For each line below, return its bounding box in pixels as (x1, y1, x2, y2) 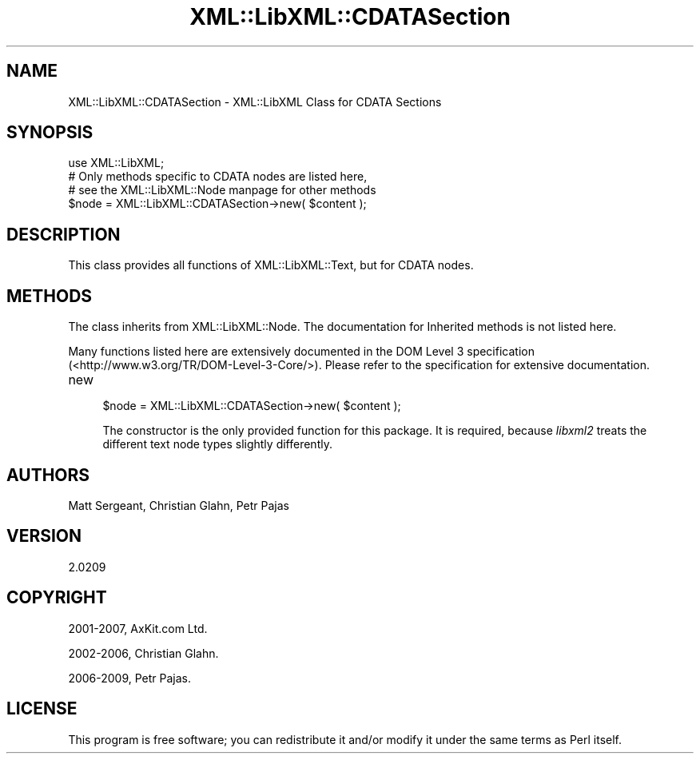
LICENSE (6, 698, 78, 719)
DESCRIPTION (6, 224, 121, 245)
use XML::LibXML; (68, 156, 165, 170)
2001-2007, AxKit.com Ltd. (68, 621, 208, 635)
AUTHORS (6, 464, 90, 485)
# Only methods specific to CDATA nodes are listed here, (68, 169, 368, 184)
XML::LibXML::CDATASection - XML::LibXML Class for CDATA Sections (68, 94, 442, 109)
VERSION (6, 526, 82, 547)
